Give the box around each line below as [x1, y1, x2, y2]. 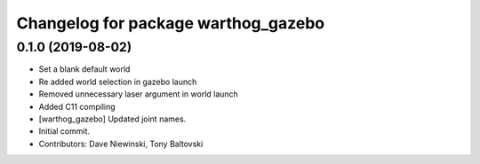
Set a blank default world [38, 64, 131, 74]
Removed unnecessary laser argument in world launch [38, 89, 239, 99]
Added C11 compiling [38, 101, 116, 112]
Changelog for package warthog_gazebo [16, 13, 324, 33]
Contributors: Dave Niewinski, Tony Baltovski [38, 138, 204, 149]
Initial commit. [38, 126, 91, 137]
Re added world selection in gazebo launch [38, 76, 197, 87]
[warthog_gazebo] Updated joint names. [38, 113, 187, 124]
